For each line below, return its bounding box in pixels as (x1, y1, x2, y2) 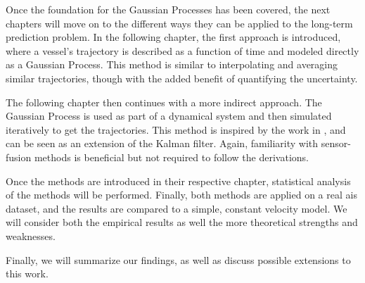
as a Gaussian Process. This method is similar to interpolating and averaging (6, 57, 338, 72)
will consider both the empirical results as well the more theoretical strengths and (6, 215, 358, 229)
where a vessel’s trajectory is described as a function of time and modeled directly (6, 43, 359, 58)
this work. (6, 266, 49, 281)
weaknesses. (6, 228, 56, 243)
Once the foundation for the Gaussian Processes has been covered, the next (6, 2, 331, 16)
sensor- (321, 136, 351, 151)
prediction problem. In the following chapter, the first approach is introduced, (6, 30, 341, 44)
